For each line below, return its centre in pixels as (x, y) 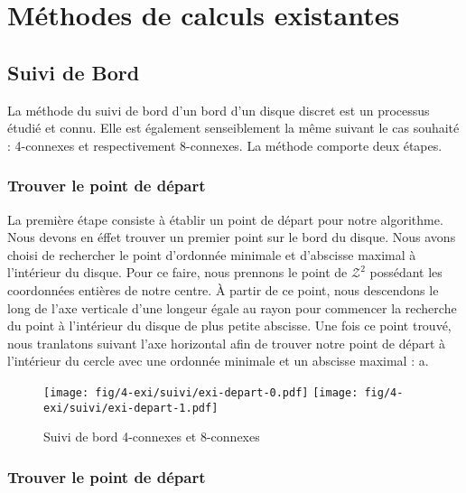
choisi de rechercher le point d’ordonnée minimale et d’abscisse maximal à (212, 254)
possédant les (406, 272)
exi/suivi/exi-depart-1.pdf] (131, 408)
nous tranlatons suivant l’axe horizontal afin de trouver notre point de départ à (227, 343)
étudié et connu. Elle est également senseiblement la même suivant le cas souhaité (233, 128)
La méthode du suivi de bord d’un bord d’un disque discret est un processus (219, 110)
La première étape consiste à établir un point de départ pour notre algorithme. (225, 219)
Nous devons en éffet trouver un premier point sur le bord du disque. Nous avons (232, 237)
